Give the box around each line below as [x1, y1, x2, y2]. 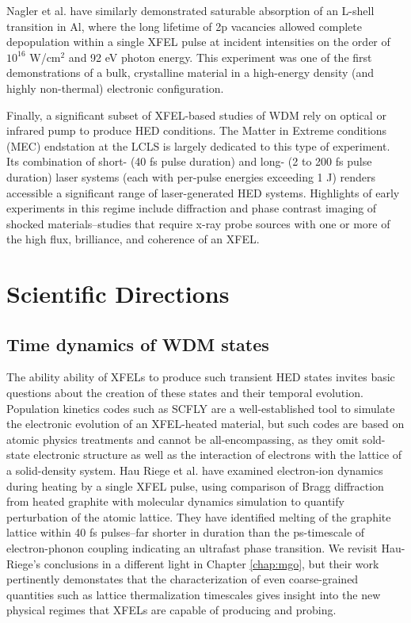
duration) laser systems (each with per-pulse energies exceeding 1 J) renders [6, 168, 376, 185]
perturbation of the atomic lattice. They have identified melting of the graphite [6, 508, 391, 525]
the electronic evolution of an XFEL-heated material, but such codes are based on [6, 415, 405, 432]
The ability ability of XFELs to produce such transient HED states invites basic [6, 369, 395, 385]
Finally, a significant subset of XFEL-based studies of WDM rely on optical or [6, 106, 386, 123]
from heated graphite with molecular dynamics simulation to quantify [6, 493, 344, 510]
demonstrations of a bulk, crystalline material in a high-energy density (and [6, 64, 375, 81]
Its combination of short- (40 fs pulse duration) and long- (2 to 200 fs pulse [6, 153, 372, 170]
